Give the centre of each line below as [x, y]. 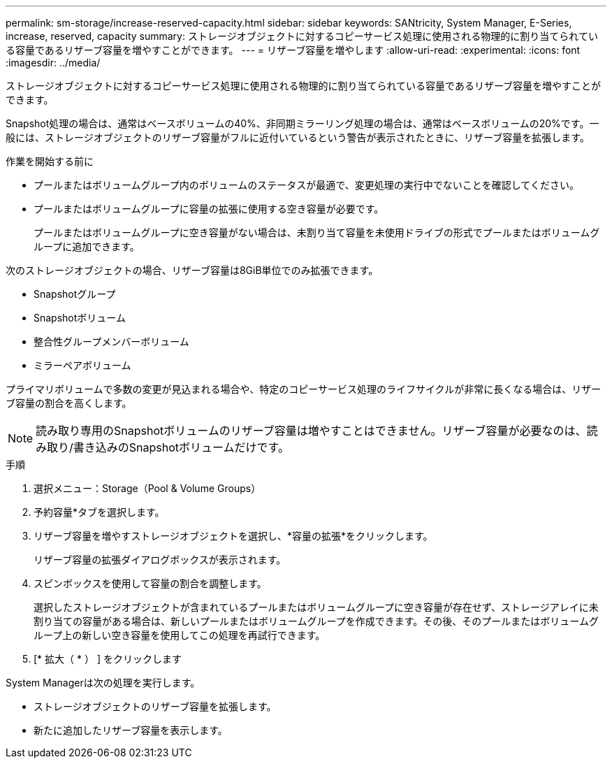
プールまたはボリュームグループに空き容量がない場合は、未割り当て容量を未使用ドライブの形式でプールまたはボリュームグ [317, 232]
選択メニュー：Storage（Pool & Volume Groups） [147, 488]
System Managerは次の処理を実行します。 [103, 683]
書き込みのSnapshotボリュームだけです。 [181, 447]
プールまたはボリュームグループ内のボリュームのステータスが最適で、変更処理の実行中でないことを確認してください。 [306, 185]
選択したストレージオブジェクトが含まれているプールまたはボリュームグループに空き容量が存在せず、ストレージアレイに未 [316, 607]
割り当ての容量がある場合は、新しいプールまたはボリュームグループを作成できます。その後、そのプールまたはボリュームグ [316, 621]
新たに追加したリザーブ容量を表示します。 [131, 730]
